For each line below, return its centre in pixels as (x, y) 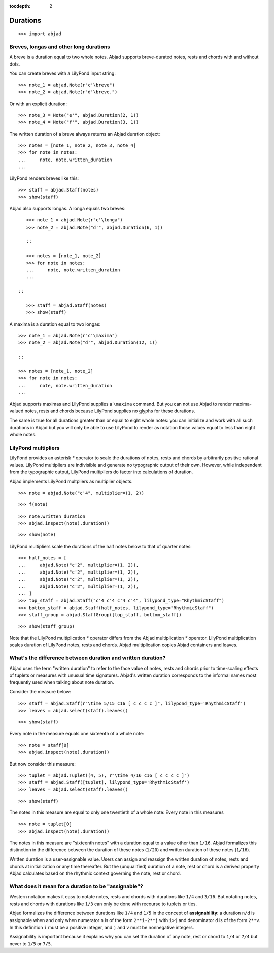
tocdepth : (20, 6)
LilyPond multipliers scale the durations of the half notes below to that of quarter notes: (101, 546)
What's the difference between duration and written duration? (88, 658)
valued (16, 411)
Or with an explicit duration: (38, 104)
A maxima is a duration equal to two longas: (55, 324)
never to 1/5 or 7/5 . (31, 944)
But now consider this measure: (43, 764)
